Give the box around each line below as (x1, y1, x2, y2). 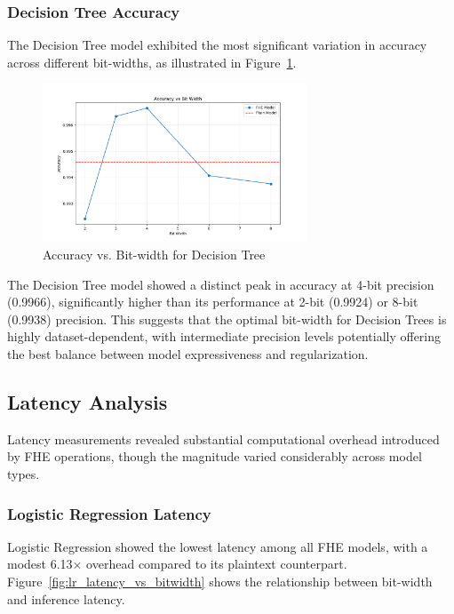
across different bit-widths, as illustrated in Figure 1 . (7, 52, 297, 71)
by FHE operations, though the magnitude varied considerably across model (7, 447, 422, 466)
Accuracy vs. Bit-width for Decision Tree (43, 245, 266, 264)
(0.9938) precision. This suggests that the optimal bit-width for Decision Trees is (7, 309, 447, 328)
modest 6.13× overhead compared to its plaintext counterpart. (7, 554, 347, 573)
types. (7, 465, 40, 483)
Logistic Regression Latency (7, 502, 211, 524)
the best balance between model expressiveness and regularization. (7, 345, 369, 363)
